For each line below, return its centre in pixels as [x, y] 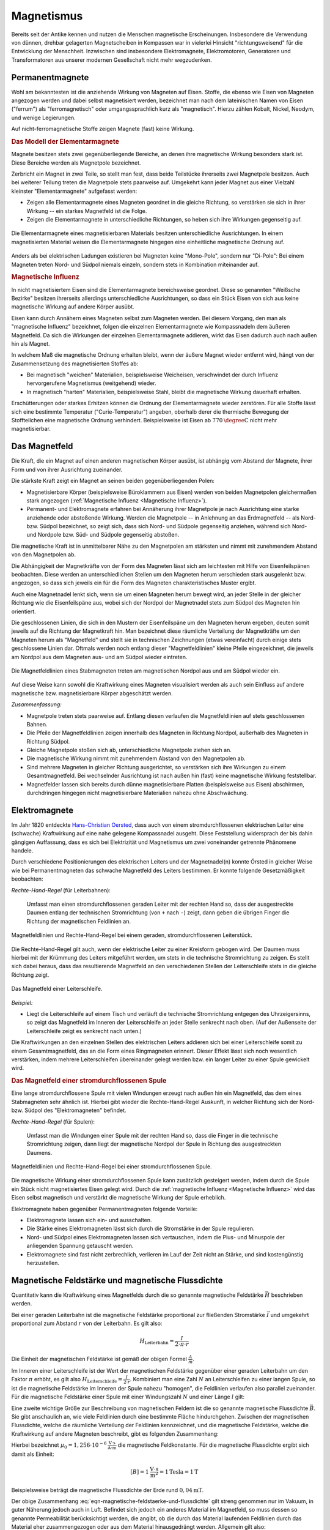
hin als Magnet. [31, 343]
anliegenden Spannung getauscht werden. [80, 1246]
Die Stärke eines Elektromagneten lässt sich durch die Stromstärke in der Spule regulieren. [141, 1229]
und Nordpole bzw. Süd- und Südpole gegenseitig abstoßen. [103, 535]
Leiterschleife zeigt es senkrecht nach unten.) [84, 1031]
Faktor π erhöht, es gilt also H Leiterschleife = [67, 1380]
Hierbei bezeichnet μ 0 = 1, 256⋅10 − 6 [59, 1445]
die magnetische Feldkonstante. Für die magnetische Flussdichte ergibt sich [214, 1445]
